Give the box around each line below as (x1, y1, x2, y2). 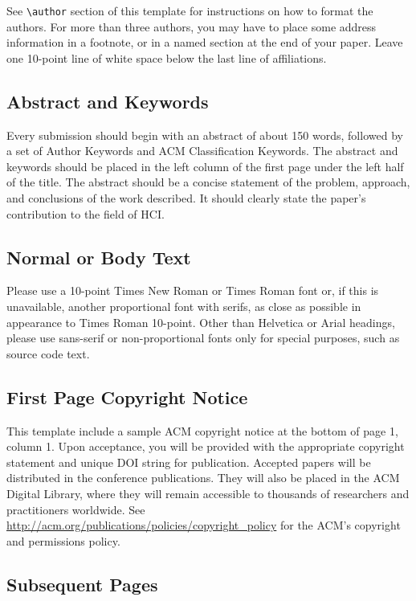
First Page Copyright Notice (6, 384, 248, 409)
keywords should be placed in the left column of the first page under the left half (6, 157, 404, 174)
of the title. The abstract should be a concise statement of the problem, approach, (6, 174, 410, 190)
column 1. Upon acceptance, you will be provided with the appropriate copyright (6, 438, 405, 455)
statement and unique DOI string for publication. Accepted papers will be (6, 453, 371, 470)
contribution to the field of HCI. (6, 205, 165, 222)
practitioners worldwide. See (6, 501, 145, 517)
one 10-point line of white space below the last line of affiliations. (6, 49, 327, 66)
